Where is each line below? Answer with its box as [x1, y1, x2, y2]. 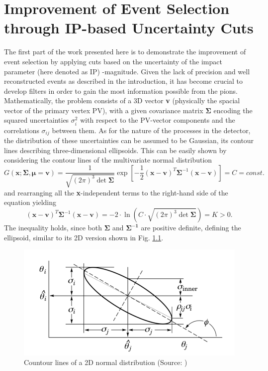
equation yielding [4, 197, 57, 207]
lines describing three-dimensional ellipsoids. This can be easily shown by [4, 145, 227, 155]
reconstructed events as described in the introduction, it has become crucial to [4, 76, 243, 86]
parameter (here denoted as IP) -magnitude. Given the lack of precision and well [4, 66, 250, 76]
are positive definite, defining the [141, 222, 241, 233]
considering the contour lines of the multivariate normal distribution [4, 155, 212, 165]
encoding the [213, 105, 253, 115]
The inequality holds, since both [4, 222, 102, 233]
